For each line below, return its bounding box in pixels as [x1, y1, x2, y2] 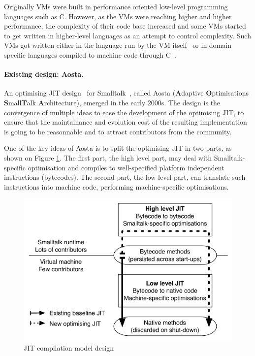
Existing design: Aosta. [4, 69, 84, 79]
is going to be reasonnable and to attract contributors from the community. [4, 126, 232, 136]
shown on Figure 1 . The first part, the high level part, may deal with [4, 152, 212, 162]
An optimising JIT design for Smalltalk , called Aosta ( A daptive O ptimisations [4, 88, 249, 98]
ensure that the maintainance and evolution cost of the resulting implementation [4, 117, 247, 127]
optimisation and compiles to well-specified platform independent [28, 162, 224, 172]
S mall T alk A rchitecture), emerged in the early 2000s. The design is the [4, 97, 221, 107]
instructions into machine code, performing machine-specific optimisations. [4, 181, 229, 192]
